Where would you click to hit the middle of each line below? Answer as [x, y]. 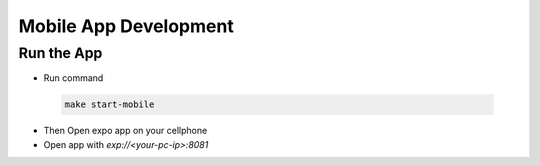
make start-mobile [109, 104]
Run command [73, 78]
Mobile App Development [126, 26]
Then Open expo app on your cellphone [125, 131]
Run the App [60, 53]
